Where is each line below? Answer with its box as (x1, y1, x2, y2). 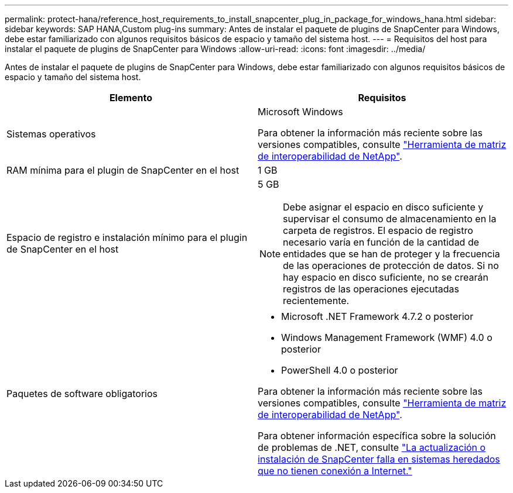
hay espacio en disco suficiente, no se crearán (283, 271, 488, 283)
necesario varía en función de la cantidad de (283, 236, 480, 248)
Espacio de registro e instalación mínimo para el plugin (6, 232, 248, 243)
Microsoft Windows (258, 106, 343, 118)
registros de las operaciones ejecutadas (283, 283, 459, 295)
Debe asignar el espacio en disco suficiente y (283, 201, 484, 213)
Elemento (109, 92, 153, 104)
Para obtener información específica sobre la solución (258, 430, 496, 442)
